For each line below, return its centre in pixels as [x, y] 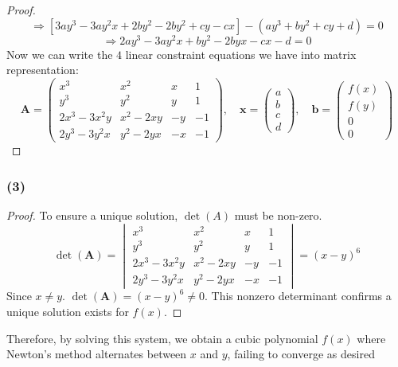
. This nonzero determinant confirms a [298, 296]
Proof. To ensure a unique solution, [92, 215]
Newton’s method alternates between [97, 354]
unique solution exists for [68, 311]
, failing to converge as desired [301, 354]
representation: [43, 70]
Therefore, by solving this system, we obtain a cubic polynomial [162, 338]
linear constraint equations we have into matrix [241, 54]
